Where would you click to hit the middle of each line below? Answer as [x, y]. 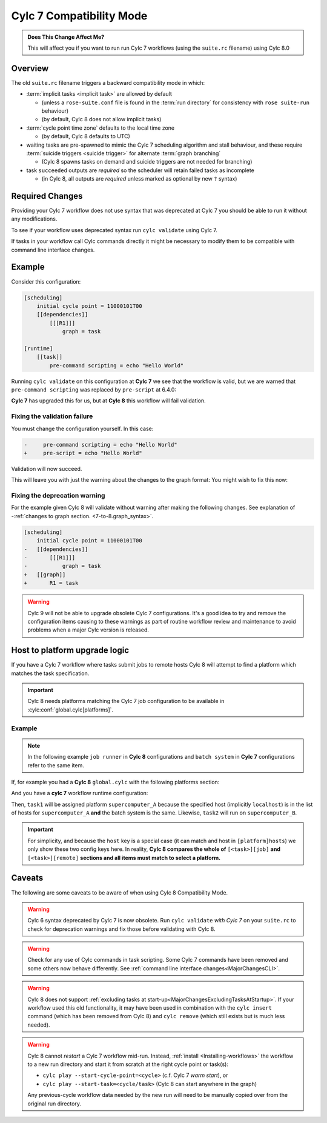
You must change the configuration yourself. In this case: [82, 428]
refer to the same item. [56, 765]
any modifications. [34, 219]
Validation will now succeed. [47, 468]
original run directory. [54, 1104]
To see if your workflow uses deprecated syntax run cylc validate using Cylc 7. [114, 230]
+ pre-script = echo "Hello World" [83, 453]
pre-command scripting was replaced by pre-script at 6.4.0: [94, 390]
